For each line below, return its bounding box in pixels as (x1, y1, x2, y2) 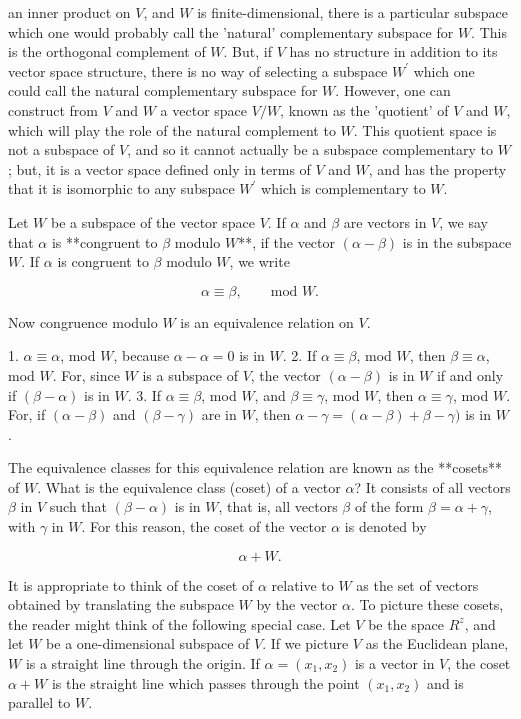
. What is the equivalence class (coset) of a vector (37, 476, 341, 497)
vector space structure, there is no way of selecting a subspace (8, 60, 388, 81)
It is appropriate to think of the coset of (8, 574, 254, 595)
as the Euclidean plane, (365, 633, 509, 654)
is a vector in (354, 653, 435, 674)
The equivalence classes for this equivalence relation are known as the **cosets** (8, 457, 503, 478)
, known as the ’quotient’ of (280, 99, 449, 120)
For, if (8, 404, 46, 425)
